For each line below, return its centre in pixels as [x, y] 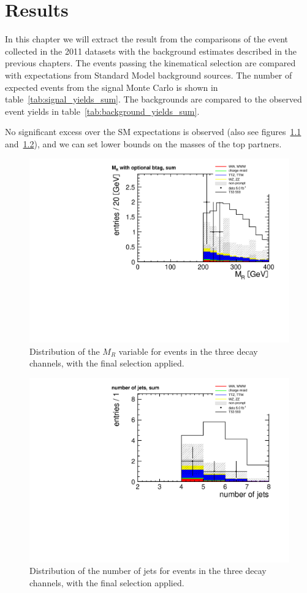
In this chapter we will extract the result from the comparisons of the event [147, 39]
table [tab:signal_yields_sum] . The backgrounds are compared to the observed [153, 99]
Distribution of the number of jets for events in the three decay [148, 571]
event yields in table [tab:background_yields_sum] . [102, 111]
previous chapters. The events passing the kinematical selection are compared [150, 63]
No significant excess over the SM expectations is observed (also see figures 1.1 [153, 132]
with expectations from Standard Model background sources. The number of [149, 75]
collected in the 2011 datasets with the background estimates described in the [151, 51]
